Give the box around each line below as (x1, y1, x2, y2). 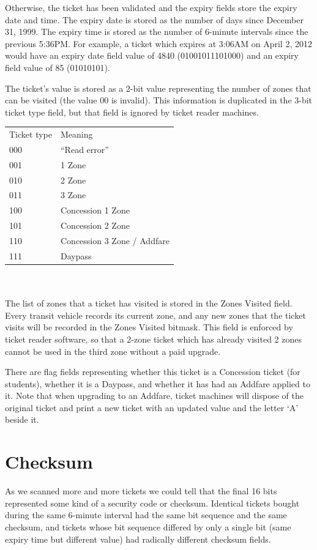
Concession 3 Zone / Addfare (61, 234, 170, 247)
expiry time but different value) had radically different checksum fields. (5, 532, 271, 545)
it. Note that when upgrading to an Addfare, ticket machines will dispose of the (5, 389, 304, 402)
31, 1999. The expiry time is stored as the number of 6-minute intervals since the (5, 25, 308, 38)
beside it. (5, 413, 39, 426)
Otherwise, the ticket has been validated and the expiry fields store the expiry (5, 1, 297, 13)
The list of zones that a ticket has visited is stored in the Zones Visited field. (5, 297, 293, 310)
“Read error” (61, 143, 109, 155)
